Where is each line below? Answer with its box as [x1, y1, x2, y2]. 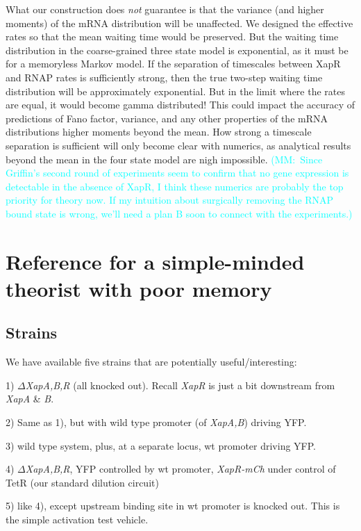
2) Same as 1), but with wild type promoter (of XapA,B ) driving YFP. [6, 415, 307, 430]
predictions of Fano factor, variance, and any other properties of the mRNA [6, 111, 328, 125]
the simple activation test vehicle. [6, 512, 149, 527]
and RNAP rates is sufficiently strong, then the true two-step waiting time [6, 70, 323, 84]
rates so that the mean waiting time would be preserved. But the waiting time [6, 29, 339, 44]
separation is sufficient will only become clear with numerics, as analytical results [6, 138, 351, 152]
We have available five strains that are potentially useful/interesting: [6, 354, 297, 369]
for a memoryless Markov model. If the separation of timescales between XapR [6, 56, 341, 71]
